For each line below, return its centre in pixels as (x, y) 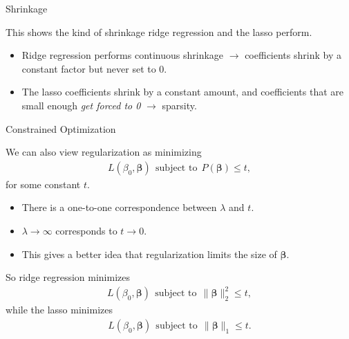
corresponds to (86, 230)
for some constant (43, 184)
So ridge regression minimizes (68, 277)
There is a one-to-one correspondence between (119, 207)
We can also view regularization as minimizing (104, 152)
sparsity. (179, 105)
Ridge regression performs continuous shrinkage (123, 55)
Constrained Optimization (61, 128)
